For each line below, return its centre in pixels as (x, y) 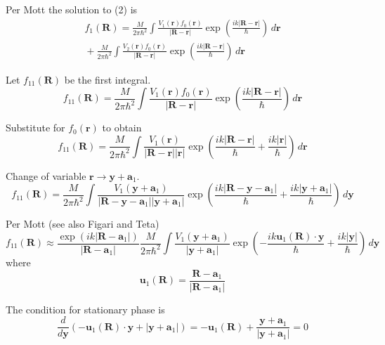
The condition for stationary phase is (85, 309)
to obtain (122, 128)
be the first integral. (107, 79)
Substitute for (35, 128)
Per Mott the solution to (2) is (72, 9)
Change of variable (46, 175)
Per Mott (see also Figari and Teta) (83, 224)
